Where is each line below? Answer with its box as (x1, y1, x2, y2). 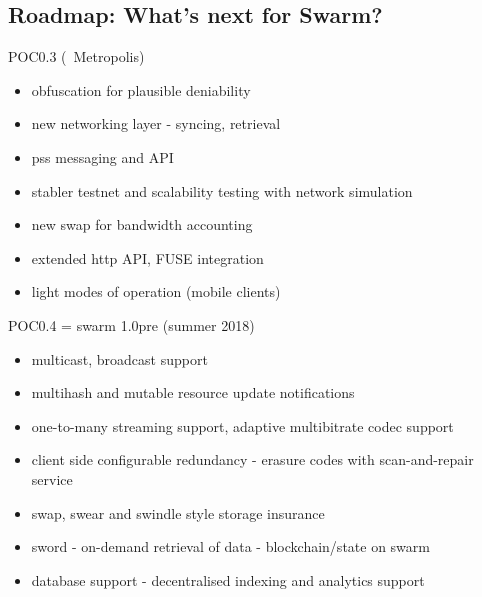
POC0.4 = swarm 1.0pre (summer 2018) (8, 314, 255, 335)
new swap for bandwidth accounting (31, 214, 253, 235)
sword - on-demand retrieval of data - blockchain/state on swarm (31, 536, 430, 557)
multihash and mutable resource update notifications (31, 382, 355, 403)
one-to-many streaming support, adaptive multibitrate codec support (31, 415, 454, 436)
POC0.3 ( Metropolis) (8, 46, 145, 67)
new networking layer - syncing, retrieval (31, 113, 281, 134)
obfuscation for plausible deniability (31, 79, 251, 100)
